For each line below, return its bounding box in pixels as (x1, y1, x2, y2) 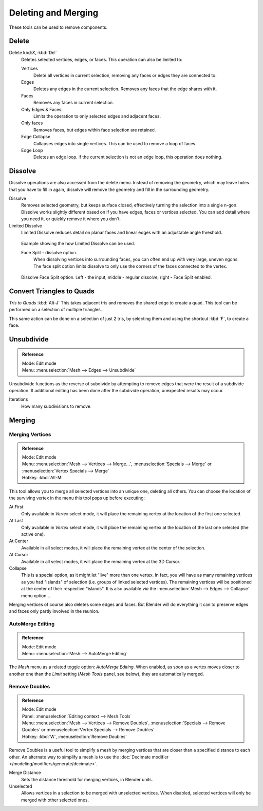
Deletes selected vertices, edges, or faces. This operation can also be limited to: (21, 57, 183, 62)
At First (9, 504, 24, 510)
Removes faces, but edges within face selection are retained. (33, 127, 156, 132)
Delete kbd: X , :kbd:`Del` (9, 50, 57, 56)
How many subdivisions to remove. (21, 403, 92, 409)
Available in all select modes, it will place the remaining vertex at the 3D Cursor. (21, 558, 181, 565)
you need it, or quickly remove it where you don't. (21, 216, 121, 222)
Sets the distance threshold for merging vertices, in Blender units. (21, 776, 153, 782)
